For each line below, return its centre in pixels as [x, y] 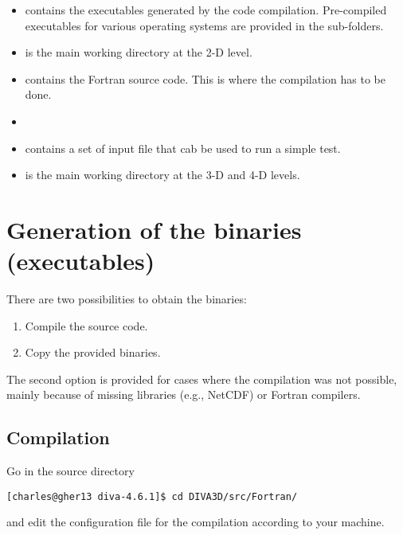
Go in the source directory [70, 471]
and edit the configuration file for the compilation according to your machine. [196, 522]
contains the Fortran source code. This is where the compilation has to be [205, 78]
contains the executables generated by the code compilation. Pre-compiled [206, 10]
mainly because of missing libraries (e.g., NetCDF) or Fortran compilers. [184, 394]
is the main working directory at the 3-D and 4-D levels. [162, 175]
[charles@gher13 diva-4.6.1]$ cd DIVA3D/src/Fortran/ [152, 496]
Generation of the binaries [154, 229]
